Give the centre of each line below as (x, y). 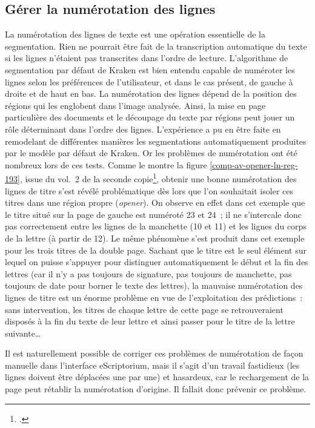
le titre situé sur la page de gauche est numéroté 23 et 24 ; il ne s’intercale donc (153, 214)
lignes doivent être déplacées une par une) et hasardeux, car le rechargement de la (157, 377)
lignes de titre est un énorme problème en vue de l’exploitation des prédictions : (154, 297)
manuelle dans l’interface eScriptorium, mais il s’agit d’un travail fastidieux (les (152, 365)
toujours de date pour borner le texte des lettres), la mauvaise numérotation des (154, 285)
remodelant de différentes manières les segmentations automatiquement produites (156, 141)
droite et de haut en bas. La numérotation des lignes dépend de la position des (151, 94)
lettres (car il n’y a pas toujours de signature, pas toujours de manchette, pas (148, 273)
